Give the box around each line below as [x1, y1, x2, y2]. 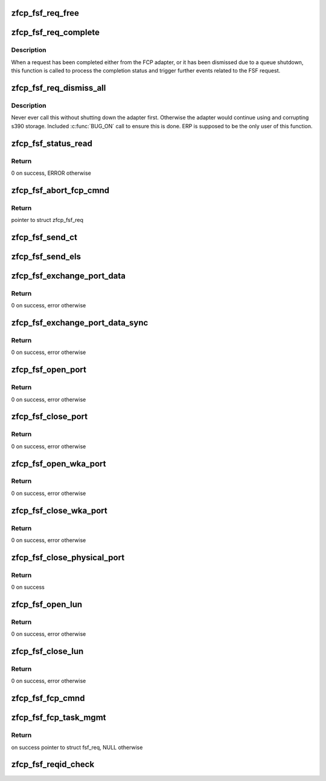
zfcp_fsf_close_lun [11, 646, 84, 656]
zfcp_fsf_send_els [11, 251, 81, 261]
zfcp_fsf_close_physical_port [11, 552, 125, 563]
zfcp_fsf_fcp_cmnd [11, 693, 85, 704]
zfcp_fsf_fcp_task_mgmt [11, 713, 106, 723]
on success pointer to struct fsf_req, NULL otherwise [11, 743, 143, 751]
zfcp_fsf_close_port [11, 411, 88, 422]
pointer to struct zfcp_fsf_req [11, 217, 84, 224]
